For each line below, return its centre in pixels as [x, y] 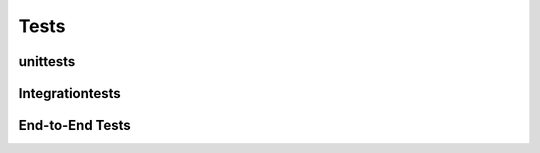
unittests [47, 61]
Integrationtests [70, 93]
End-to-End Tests [75, 125]
